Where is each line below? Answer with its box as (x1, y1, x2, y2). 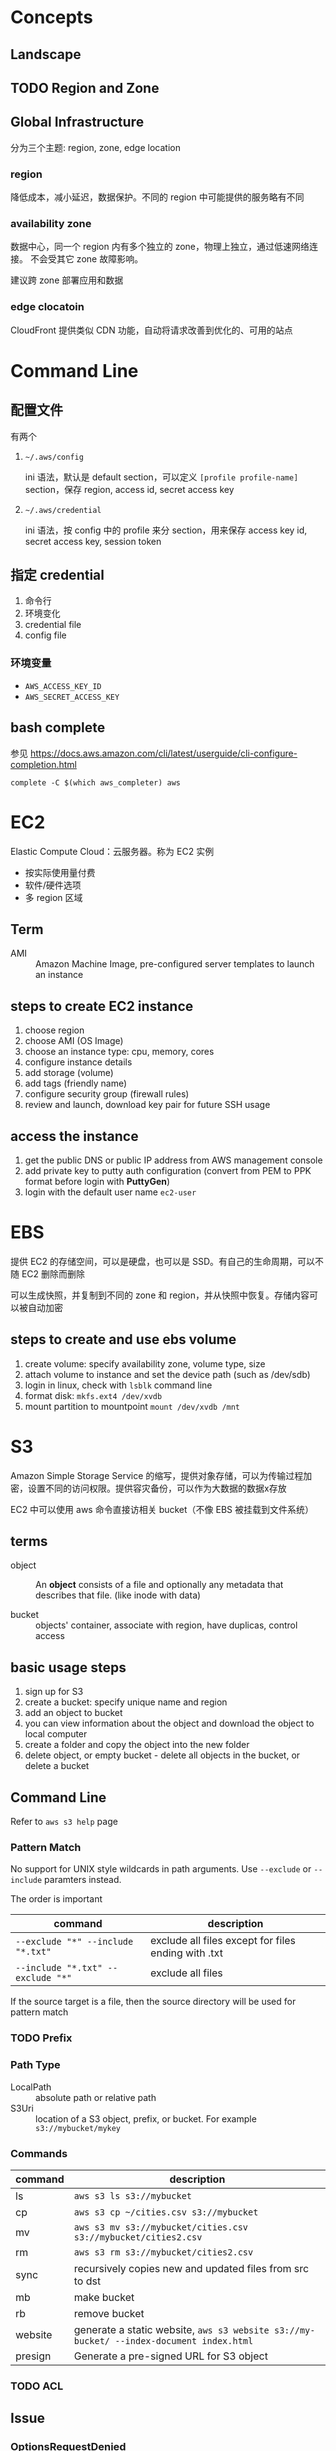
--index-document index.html (114, 2335, 254, 2346)
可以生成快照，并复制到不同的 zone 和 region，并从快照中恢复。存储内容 (10, 1289, 310, 1301)
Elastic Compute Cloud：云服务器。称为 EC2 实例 (10, 845, 215, 857)
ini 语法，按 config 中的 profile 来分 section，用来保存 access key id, (24, 524, 308, 536)
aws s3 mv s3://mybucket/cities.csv (73, 2221, 249, 2233)
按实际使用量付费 (24, 866, 96, 878)
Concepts (10, 6, 93, 29)
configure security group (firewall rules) (24, 1088, 190, 1100)
